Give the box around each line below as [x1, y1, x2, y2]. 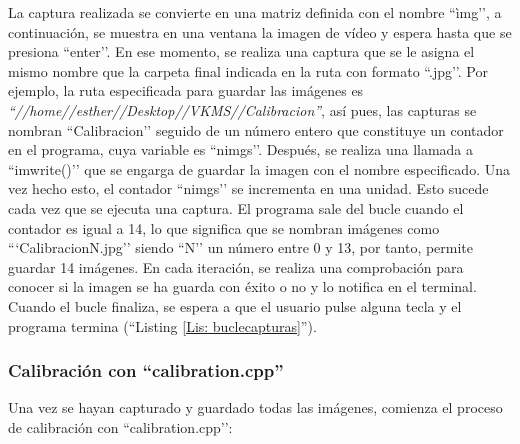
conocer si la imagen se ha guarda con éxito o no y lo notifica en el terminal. [8, 276, 477, 297]
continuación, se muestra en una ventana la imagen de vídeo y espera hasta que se [8, 21, 512, 42]
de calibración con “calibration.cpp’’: [8, 416, 233, 437]
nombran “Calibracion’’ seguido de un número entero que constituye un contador [8, 119, 504, 140]
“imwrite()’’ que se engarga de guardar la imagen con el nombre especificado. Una [8, 158, 510, 179]
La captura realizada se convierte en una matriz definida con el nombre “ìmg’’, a [8, 2, 502, 22]
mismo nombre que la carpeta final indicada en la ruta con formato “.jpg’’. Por [8, 60, 488, 81]
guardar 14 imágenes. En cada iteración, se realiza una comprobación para [8, 256, 464, 277]
